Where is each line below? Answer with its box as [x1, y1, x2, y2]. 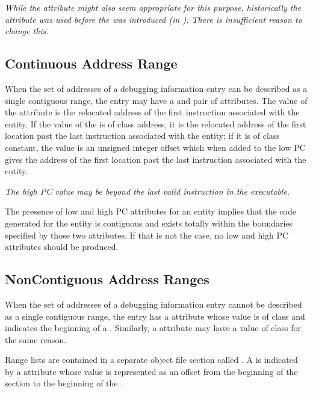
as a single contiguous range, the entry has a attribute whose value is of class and [5, 309, 305, 322]
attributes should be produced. [5, 240, 119, 253]
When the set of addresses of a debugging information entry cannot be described [5, 297, 302, 310]
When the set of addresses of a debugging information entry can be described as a [5, 82, 308, 94]
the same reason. [5, 333, 67, 346]
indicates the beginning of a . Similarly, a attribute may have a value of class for [5, 321, 301, 334]
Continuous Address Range [5, 54, 178, 73]
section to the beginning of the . [5, 377, 123, 389]
